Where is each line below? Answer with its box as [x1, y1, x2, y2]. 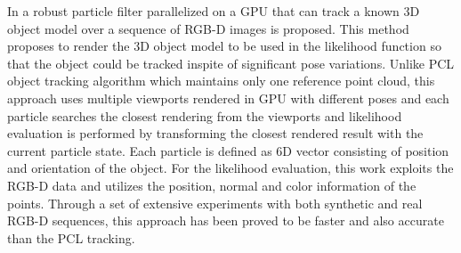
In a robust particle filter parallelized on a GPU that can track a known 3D [7, 2, 420, 20]
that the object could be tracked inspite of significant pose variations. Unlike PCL [7, 53, 455, 72]
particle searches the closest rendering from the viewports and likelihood [7, 106, 402, 125]
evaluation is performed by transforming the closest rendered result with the [7, 124, 424, 143]
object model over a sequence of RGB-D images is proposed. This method [7, 19, 409, 37]
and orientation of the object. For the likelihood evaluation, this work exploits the [7, 159, 454, 177]
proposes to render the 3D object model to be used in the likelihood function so [7, 37, 441, 55]
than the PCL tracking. [7, 228, 135, 247]
